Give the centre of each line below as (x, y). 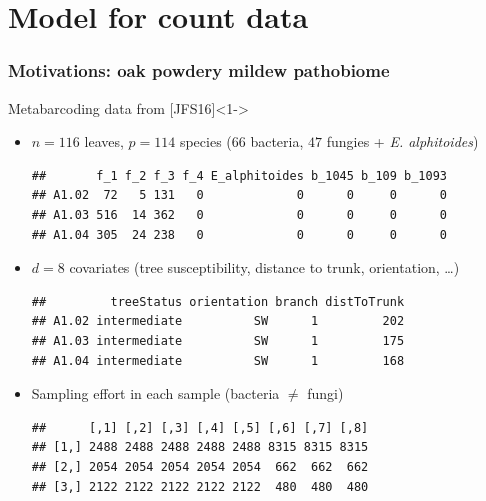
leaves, (104, 141)
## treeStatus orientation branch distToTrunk (218, 301)
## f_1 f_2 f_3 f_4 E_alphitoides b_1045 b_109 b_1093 (239, 175)
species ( (205, 141)
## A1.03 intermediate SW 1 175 (218, 340)
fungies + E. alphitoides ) (402, 141)
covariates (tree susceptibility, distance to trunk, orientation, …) (264, 267)
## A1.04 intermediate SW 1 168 (218, 360)
